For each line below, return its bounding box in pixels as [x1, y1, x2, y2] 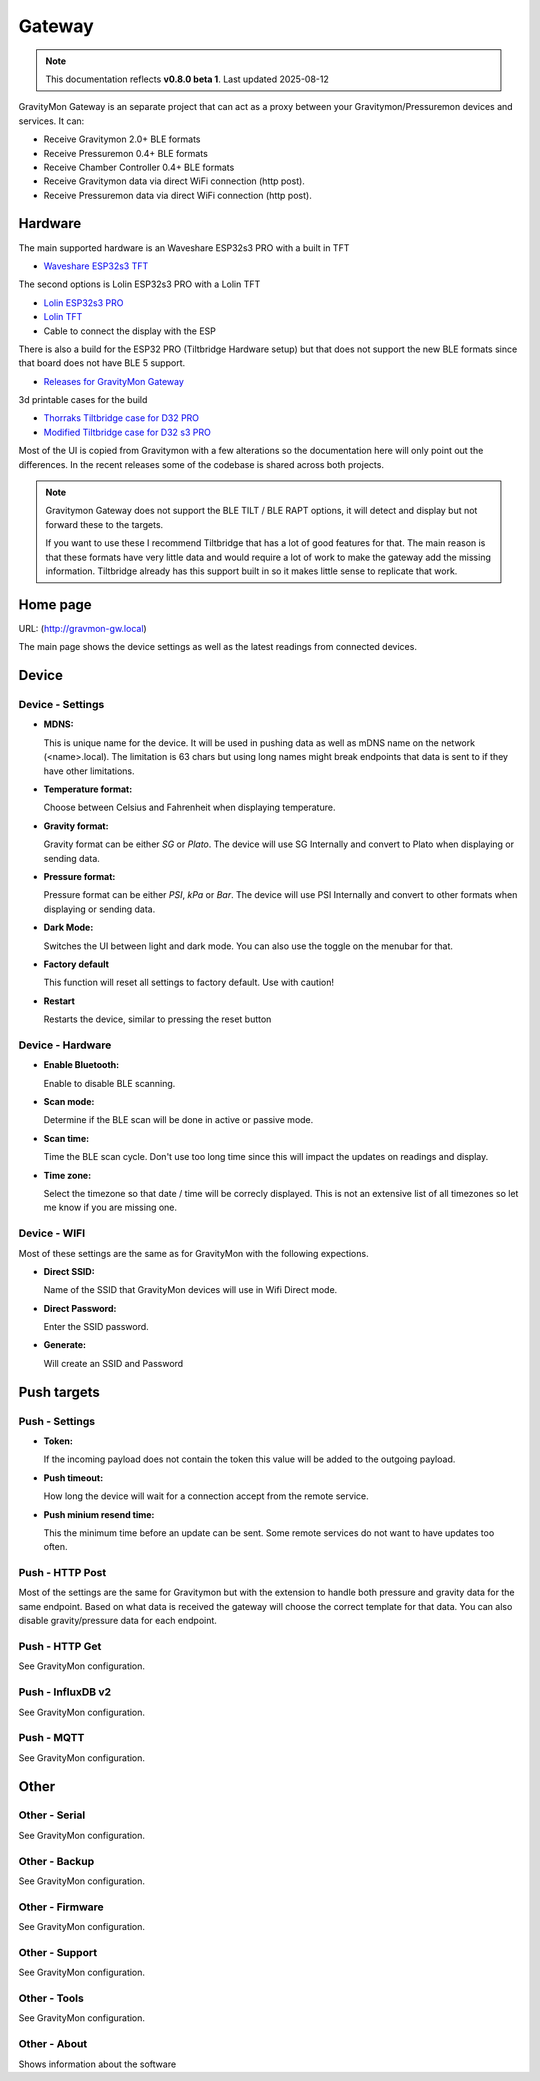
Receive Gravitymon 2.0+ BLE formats [43, 133, 201, 145]
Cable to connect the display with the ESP [43, 325, 217, 337]
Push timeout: [43, 1471, 104, 1484]
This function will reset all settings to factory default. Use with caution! [43, 976, 335, 989]
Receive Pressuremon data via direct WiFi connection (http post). [43, 189, 312, 201]
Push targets [18, 1383, 100, 1400]
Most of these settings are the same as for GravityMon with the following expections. [18, 1247, 369, 1259]
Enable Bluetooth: [43, 1059, 120, 1071]
